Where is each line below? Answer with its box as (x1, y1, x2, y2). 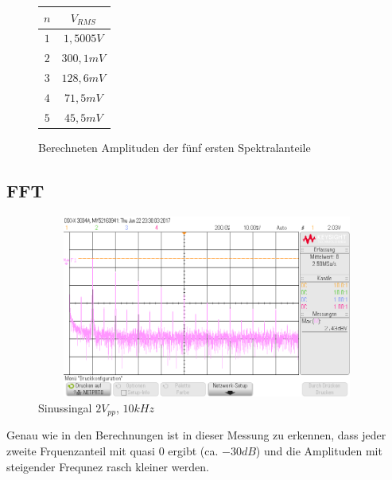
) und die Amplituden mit (255, 443, 382, 459)
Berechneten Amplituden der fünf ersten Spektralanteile (38, 139, 311, 155)
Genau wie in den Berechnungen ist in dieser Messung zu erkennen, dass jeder (6, 427, 386, 443)
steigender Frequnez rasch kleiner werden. (6, 458, 209, 474)
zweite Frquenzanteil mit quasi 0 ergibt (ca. (6, 443, 219, 459)
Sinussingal (38, 399, 92, 416)
